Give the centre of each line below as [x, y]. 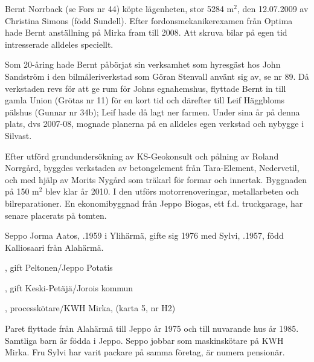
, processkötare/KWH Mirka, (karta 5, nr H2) [90, 308]
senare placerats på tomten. [56, 215]
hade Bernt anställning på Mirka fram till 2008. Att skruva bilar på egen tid [146, 32]
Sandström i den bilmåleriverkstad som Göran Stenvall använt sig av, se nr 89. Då [157, 76]
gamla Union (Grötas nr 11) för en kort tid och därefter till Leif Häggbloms [145, 100]
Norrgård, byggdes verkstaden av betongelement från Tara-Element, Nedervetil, [152, 168]
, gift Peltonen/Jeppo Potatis [59, 267]
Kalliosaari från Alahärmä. [54, 247]
